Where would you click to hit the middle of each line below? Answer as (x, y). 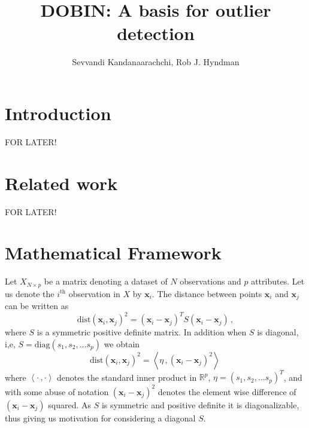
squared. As (70, 404)
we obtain (122, 343)
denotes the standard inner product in (127, 377)
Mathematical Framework (113, 253)
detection (156, 33)
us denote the (30, 293)
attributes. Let (278, 281)
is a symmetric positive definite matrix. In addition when (142, 332)
